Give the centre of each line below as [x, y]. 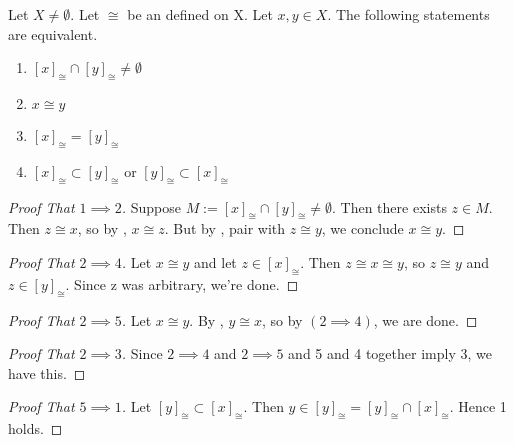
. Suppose [151, 206]
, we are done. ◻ [425, 319]
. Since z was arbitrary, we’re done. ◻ [182, 283]
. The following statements [408, 14]
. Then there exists [389, 206]
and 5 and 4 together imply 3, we [390, 353]
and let [215, 261]
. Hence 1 [478, 406]
